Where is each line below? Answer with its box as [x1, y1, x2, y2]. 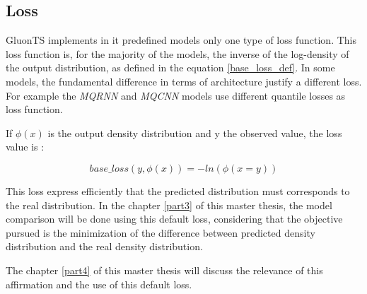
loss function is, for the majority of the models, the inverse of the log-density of [6, 46, 349, 61]
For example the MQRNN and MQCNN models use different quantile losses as [6, 88, 346, 102]
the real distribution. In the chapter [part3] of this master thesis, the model [6, 197, 332, 212]
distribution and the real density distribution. [6, 239, 203, 254]
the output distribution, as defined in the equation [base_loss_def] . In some [6, 60, 335, 75]
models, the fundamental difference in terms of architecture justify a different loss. [6, 73, 362, 88]
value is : [6, 139, 45, 154]
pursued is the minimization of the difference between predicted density [6, 225, 315, 240]
